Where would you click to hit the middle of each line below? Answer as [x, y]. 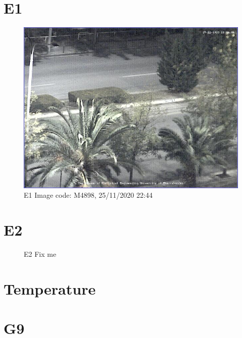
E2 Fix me [40, 254]
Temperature [50, 288]
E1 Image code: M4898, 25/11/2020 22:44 [88, 195]
